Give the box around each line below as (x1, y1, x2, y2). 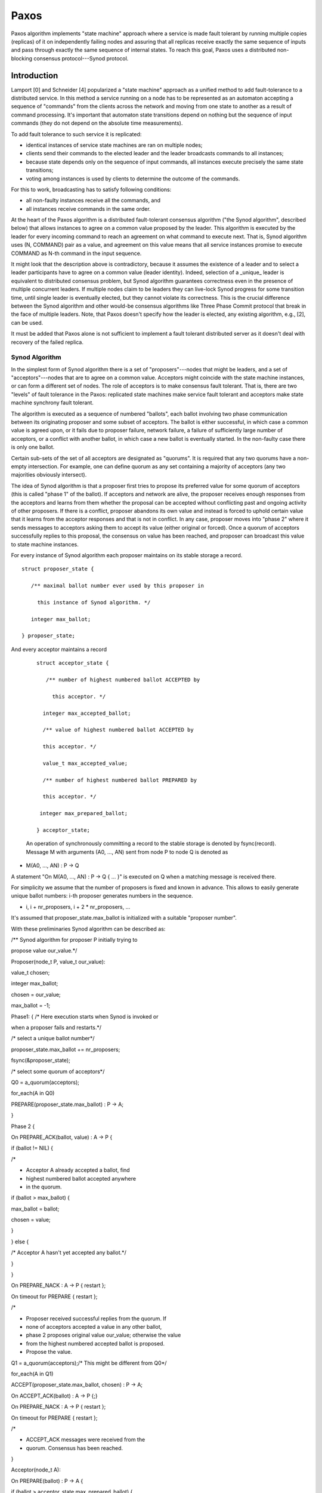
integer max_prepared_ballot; (39, 810, 128, 817)
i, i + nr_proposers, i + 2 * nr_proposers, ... (26, 903, 131, 910)
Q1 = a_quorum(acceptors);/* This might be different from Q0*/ (11, 1359, 167, 1366)
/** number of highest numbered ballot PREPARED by (42, 776, 197, 784)
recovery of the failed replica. (11, 338, 83, 346)
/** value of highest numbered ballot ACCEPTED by (42, 726, 194, 733)
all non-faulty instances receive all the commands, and (26, 197, 161, 204)
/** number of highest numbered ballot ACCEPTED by (45, 676, 200, 683)
